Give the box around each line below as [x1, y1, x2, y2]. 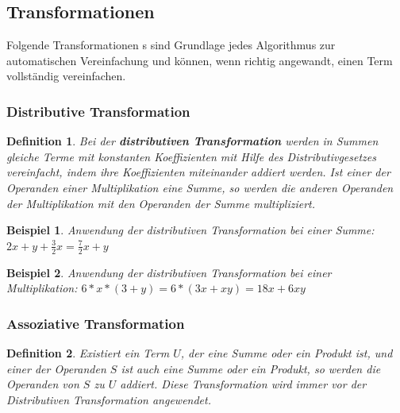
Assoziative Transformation [6, 313, 185, 333]
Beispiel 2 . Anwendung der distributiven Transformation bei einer [6, 264, 332, 280]
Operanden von [6, 376, 79, 392]
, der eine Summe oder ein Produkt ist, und [180, 345, 393, 361]
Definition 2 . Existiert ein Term [6, 345, 170, 361]
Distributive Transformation [6, 101, 190, 121]
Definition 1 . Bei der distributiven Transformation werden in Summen [6, 133, 379, 149]
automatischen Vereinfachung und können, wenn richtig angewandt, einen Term [6, 52, 393, 68]
